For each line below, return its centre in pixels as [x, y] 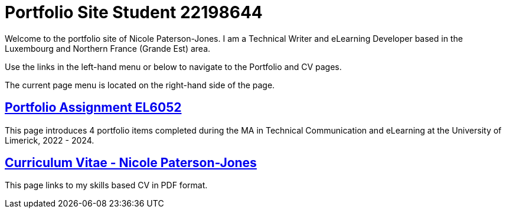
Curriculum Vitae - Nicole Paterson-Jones [131, 163]
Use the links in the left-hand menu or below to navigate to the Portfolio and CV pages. [173, 66]
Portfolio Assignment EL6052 [93, 108]
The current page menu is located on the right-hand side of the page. [140, 85]
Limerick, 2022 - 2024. [50, 140]
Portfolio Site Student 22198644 [134, 12]
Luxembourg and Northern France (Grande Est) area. [108, 48]
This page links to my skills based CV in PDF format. [106, 185]
